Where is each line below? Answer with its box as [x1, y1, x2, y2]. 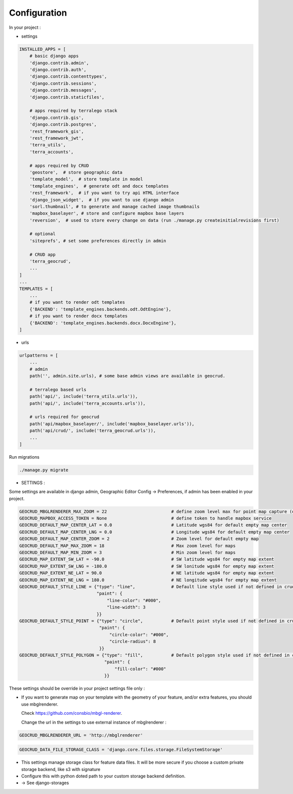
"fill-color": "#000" [114, 666, 167, 672]
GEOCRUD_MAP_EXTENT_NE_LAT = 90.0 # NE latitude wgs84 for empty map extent [19, 570, 274, 576]
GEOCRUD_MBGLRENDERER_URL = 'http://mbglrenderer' [19, 732, 144, 738]
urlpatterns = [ [19, 353, 59, 358]
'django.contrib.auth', [29, 67, 86, 73]
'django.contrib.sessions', [29, 81, 97, 86]
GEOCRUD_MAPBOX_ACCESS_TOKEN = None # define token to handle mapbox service [19, 516, 272, 521]
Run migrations [9, 454, 40, 460]
